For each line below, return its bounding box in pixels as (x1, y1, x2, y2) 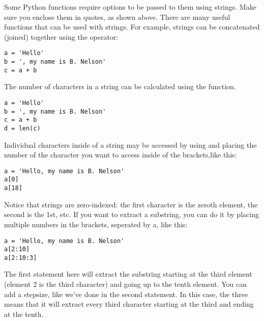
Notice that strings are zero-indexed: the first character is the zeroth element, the (4, 199, 258, 209)
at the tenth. (4, 308, 44, 319)
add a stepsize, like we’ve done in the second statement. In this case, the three (4, 288, 248, 299)
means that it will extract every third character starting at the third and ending (4, 299, 254, 309)
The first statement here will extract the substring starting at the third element (4, 269, 252, 279)
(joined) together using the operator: (4, 31, 119, 42)
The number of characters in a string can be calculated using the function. (4, 81, 236, 92)
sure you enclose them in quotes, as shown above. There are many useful (4, 11, 230, 22)
